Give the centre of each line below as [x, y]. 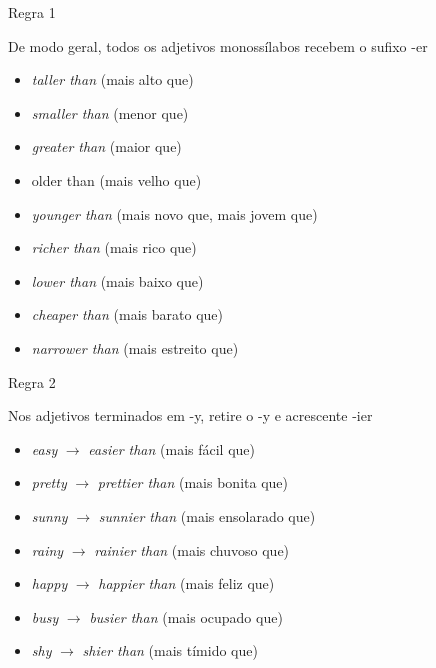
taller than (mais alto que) [112, 79]
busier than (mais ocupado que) [186, 616]
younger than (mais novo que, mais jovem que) [174, 213]
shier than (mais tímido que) [170, 650]
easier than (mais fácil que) [172, 448]
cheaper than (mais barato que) [127, 314]
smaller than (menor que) [110, 112]
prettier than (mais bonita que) [192, 482]
